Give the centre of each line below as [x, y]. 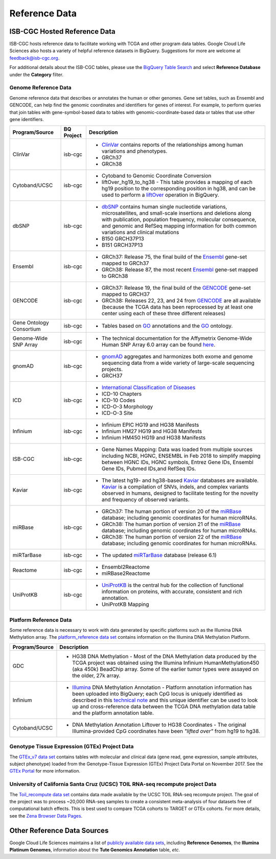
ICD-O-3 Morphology [127, 407]
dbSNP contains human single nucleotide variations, [164, 207]
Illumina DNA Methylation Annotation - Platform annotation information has [162, 687]
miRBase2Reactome [126, 573]
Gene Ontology [31, 323]
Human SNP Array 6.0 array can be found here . [158, 345]
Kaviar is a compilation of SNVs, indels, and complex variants [175, 487]
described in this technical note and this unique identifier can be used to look [165, 700]
